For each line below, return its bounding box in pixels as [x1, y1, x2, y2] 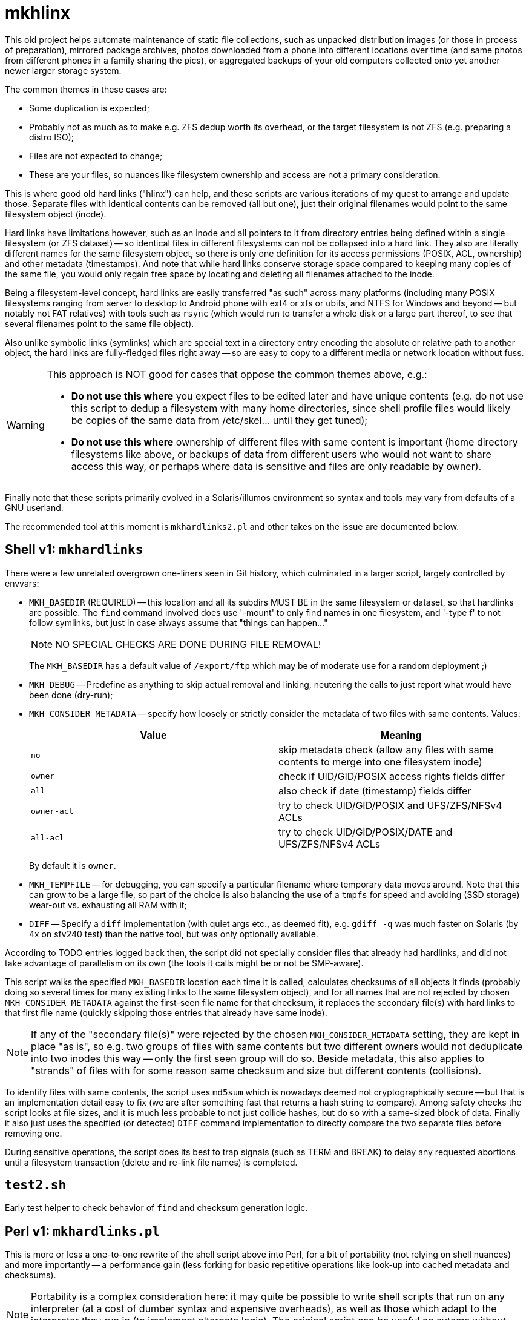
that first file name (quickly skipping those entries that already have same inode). [5, 1007, 327, 1018]
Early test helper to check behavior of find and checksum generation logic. [5, 1203, 308, 1213]
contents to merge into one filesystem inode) [278, 755, 482, 768]
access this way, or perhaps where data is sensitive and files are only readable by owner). [71, 460, 482, 472]
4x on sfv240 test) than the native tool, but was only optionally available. [29, 928, 318, 939]
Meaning [380, 728, 422, 741]
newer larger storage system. [5, 65, 122, 76]
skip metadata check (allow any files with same [278, 743, 494, 756]
